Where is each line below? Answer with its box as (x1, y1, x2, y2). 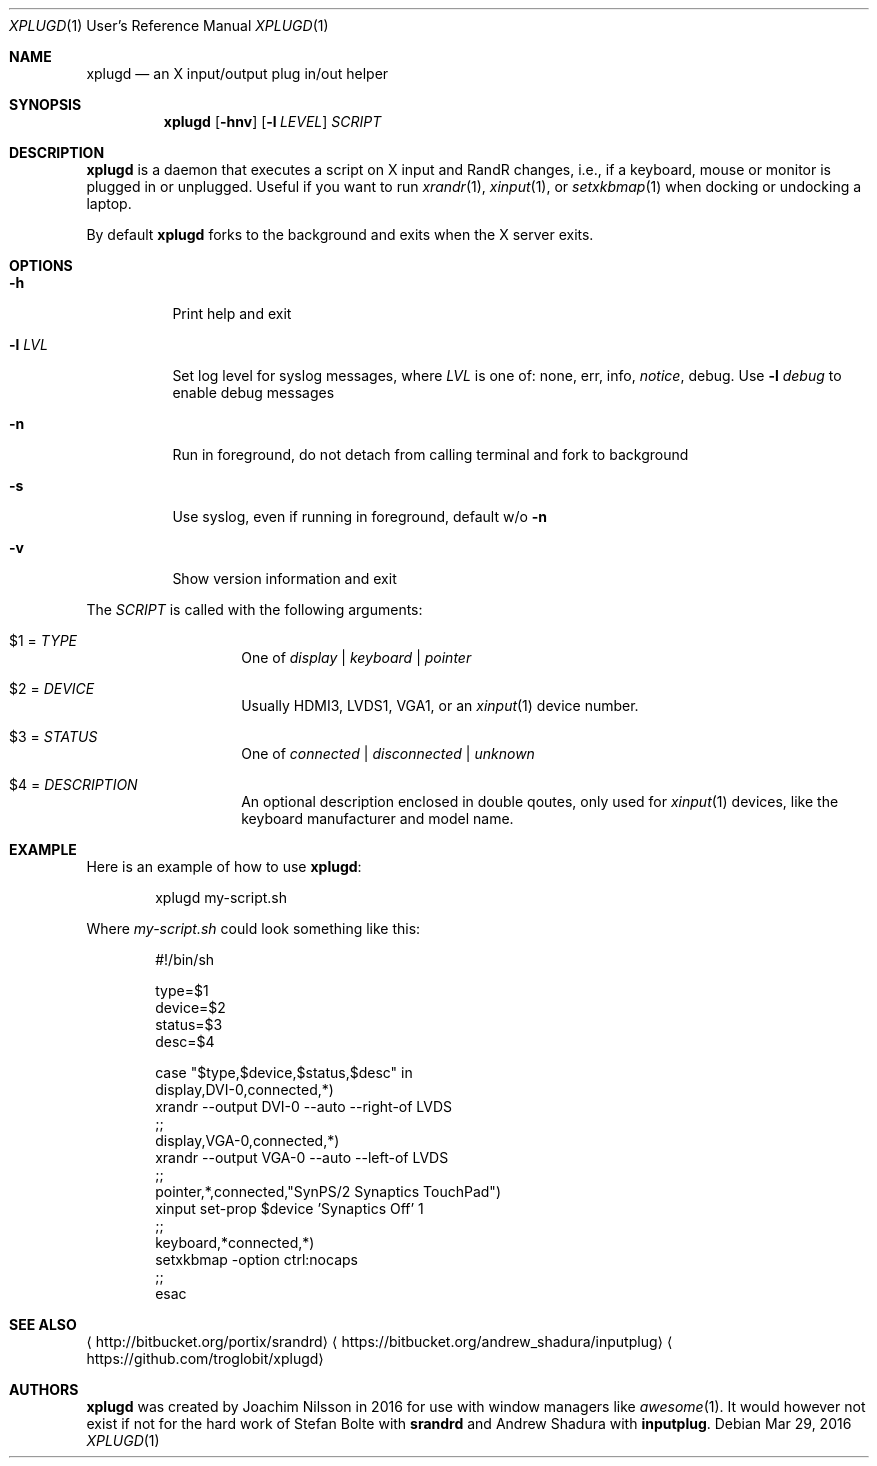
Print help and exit (172, 305, 292, 322)
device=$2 (155, 999, 226, 1016)
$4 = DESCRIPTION (9, 776, 138, 793)
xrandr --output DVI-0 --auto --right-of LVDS (155, 1098, 453, 1115)
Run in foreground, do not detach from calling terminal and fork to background (172, 446, 689, 463)
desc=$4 (155, 1033, 215, 1050)
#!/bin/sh (155, 951, 215, 968)
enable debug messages (172, 384, 335, 401)
